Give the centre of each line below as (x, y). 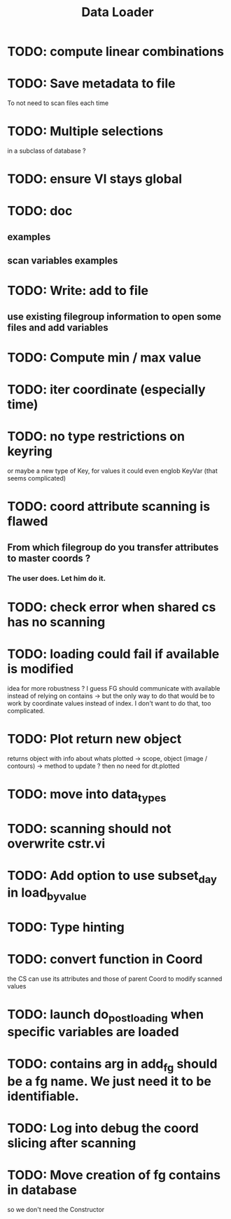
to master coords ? (49, 558)
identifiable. (43, 1096)
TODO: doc (40, 211)
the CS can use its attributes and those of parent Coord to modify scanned (115, 979)
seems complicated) (37, 478)
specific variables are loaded (93, 1032)
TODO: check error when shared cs (112, 607)
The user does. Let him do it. (57, 578)
